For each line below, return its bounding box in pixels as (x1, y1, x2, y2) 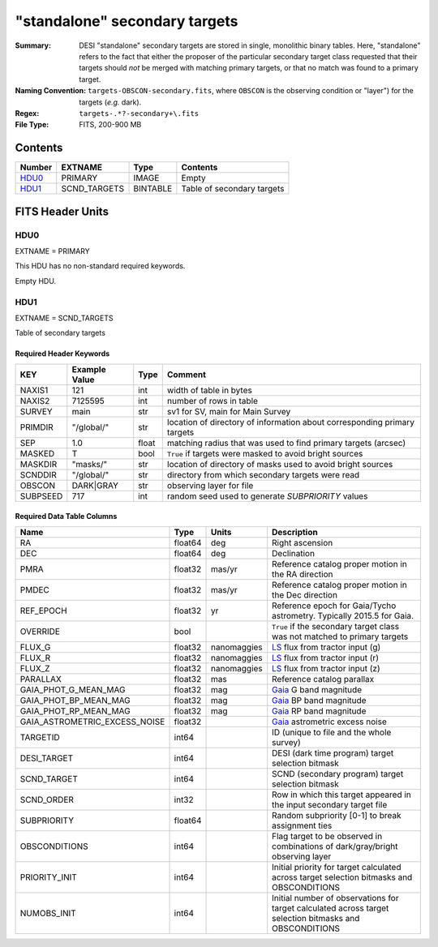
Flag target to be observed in (272, 830, 383, 842)
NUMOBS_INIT (19, 907, 76, 919)
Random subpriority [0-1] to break (272, 809, 401, 821)
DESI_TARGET (19, 752, 74, 764)
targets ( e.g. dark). (79, 97, 142, 107)
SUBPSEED (19, 491, 63, 502)
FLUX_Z (19, 662, 50, 674)
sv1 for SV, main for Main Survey (166, 405, 291, 417)
